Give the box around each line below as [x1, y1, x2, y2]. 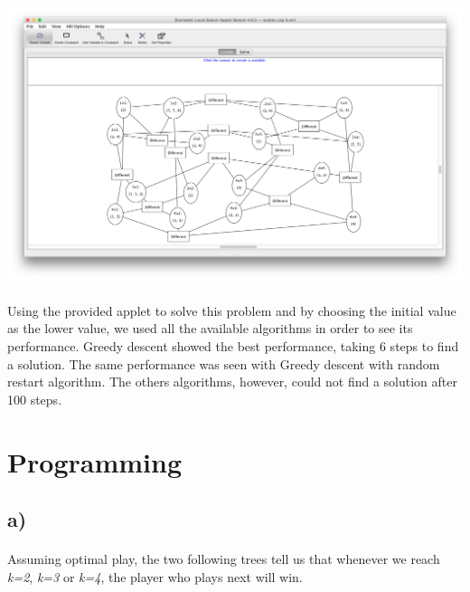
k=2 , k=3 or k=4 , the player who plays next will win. [7, 567, 303, 586]
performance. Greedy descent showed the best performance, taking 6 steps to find [7, 337, 459, 356]
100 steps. [7, 389, 62, 408]
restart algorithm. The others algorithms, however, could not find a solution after [7, 372, 457, 391]
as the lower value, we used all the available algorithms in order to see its [7, 319, 413, 338]
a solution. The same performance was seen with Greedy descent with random [7, 354, 440, 373]
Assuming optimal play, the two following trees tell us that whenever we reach [7, 549, 440, 568]
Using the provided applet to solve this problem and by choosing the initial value [7, 301, 456, 320]
